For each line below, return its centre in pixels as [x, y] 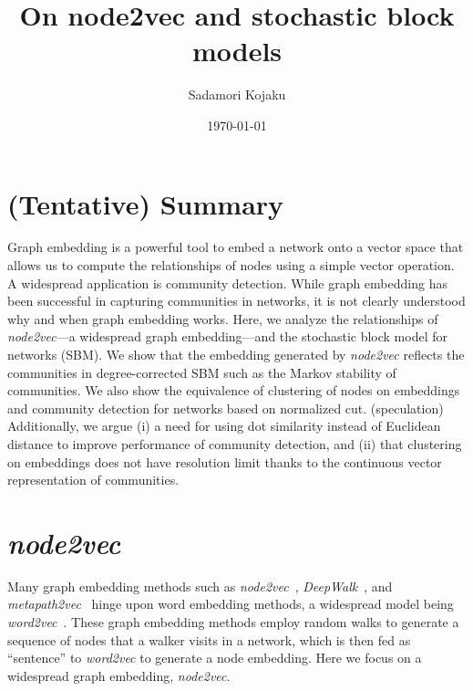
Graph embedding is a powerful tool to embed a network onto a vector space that [236, 247]
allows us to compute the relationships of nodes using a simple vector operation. [231, 265]
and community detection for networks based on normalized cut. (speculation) [226, 408]
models [237, 51]
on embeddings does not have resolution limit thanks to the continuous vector [225, 461]
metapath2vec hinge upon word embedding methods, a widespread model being [231, 604]
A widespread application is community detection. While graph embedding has [227, 283]
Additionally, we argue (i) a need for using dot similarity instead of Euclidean [224, 426]
